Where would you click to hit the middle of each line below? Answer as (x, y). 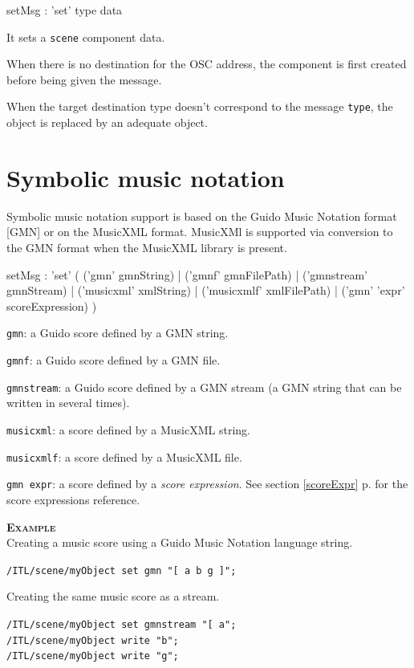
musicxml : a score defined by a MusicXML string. (128, 429)
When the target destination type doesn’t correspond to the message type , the (200, 106)
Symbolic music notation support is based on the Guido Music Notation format (202, 216)
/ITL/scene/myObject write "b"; (93, 640)
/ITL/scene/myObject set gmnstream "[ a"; (122, 624)
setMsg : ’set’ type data (65, 10)
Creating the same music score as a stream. (113, 596)
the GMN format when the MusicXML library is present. (147, 247)
